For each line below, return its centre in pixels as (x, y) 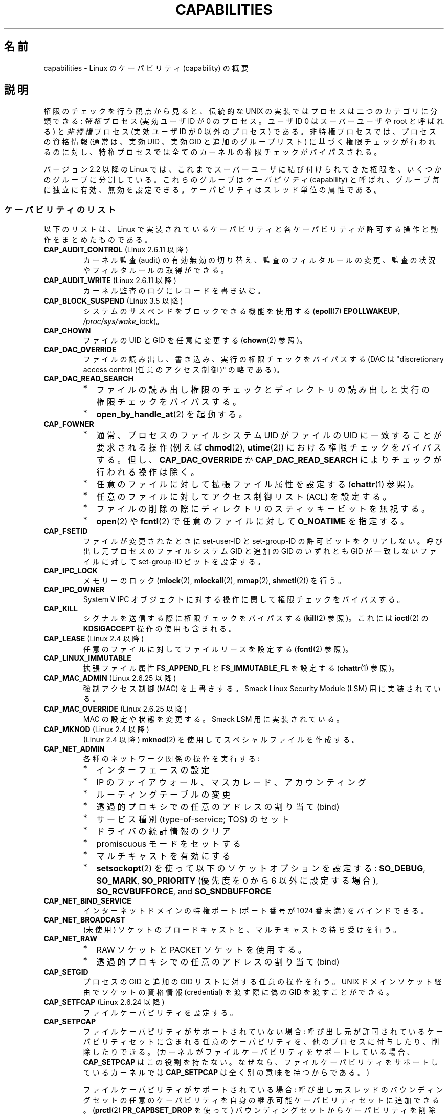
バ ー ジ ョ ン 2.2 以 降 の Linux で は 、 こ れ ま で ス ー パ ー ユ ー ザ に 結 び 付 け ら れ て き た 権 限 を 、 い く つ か (243, 169)
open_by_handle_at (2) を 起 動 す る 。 (172, 414)
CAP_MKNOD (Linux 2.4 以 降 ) (96, 730)
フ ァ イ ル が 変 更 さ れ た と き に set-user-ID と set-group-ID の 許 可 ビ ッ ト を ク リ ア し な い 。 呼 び (263, 541)
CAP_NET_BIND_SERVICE (87, 901)
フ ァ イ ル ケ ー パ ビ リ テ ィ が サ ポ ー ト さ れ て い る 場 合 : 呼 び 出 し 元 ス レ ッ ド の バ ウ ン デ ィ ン (263, 1090)
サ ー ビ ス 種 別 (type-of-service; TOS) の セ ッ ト (193, 819)
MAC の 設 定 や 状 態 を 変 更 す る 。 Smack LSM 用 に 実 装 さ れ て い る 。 (213, 719)
